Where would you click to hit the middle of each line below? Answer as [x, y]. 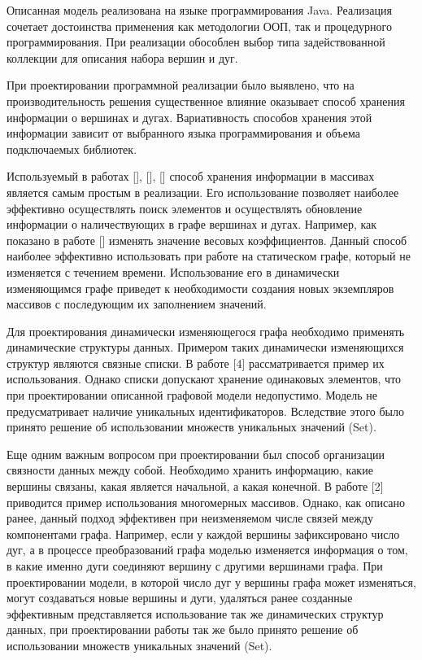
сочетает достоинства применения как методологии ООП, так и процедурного [199, 26]
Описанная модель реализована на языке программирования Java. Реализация [199, 10]
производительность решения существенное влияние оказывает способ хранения [206, 101]
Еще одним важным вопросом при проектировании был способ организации [196, 454]
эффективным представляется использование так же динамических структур [195, 613]
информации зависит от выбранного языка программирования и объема [183, 133]
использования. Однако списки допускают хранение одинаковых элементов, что [204, 379]
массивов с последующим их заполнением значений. [137, 304]
